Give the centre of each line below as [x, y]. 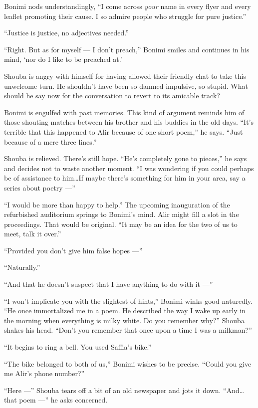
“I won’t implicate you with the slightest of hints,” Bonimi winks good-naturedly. [128, 301]
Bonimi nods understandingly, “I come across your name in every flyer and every [128, 6]
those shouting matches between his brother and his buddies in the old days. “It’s [129, 122]
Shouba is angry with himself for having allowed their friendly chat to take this [125, 76]
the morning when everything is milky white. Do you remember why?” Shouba [124, 320]
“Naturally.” [22, 267]
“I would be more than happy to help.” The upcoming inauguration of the [117, 204]
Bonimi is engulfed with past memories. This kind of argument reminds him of [124, 112]
